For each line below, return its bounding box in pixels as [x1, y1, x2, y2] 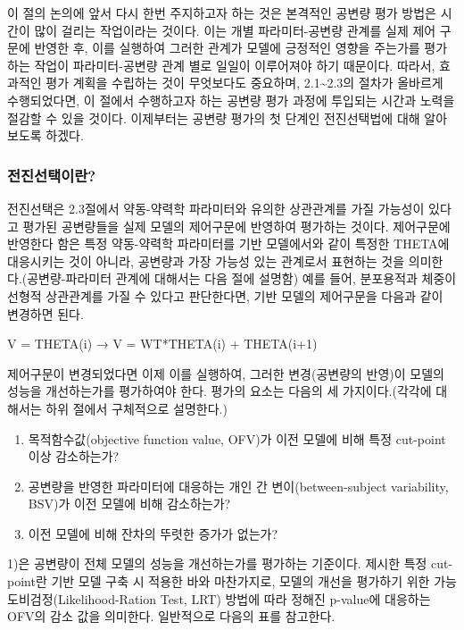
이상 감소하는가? [28, 447, 120, 466]
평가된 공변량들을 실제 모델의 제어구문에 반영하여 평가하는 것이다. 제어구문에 [22, 216, 451, 235]
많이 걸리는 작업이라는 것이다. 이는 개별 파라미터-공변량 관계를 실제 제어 [34, 21, 436, 39]
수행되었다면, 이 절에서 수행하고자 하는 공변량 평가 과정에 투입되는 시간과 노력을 [7, 90, 455, 109]
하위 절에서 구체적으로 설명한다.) [46, 399, 228, 417]
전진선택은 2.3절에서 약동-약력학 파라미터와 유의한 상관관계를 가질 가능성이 [7, 198, 425, 217]
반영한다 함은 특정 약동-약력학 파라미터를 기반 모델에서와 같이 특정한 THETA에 [7, 234, 450, 253]
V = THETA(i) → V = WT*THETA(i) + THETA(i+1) [7, 334, 318, 353]
